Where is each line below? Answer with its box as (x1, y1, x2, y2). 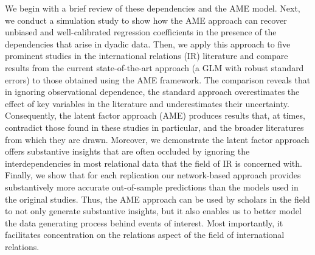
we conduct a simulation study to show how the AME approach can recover (5, 13, 287, 26)
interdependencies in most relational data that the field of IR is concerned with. (5, 156, 302, 169)
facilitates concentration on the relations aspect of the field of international (5, 228, 285, 241)
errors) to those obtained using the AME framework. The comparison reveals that (5, 73, 311, 86)
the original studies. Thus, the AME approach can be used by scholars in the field (5, 192, 310, 205)
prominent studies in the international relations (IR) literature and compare (5, 49, 288, 62)
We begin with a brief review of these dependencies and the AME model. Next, (5, 2, 300, 14)
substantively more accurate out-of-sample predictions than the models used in (5, 180, 299, 193)
